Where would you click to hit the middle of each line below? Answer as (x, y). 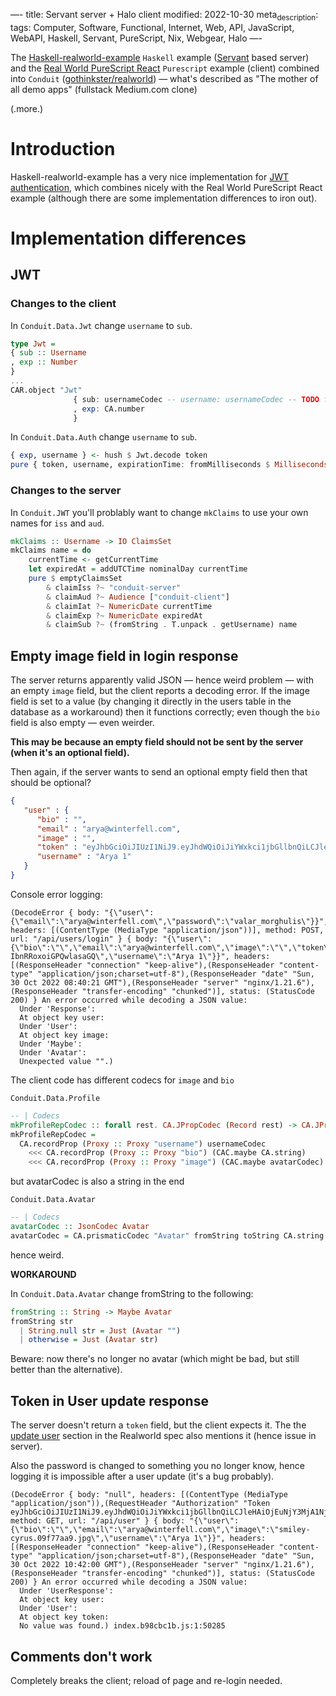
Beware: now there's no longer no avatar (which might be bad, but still (155, 1359)
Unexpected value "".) (66, 1061)
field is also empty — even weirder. (82, 723)
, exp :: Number (44, 362)
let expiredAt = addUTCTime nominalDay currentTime (138, 569)
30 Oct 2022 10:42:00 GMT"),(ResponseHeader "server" (125, 1565)
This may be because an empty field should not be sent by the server (157, 742)
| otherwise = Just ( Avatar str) (89, 1340)
